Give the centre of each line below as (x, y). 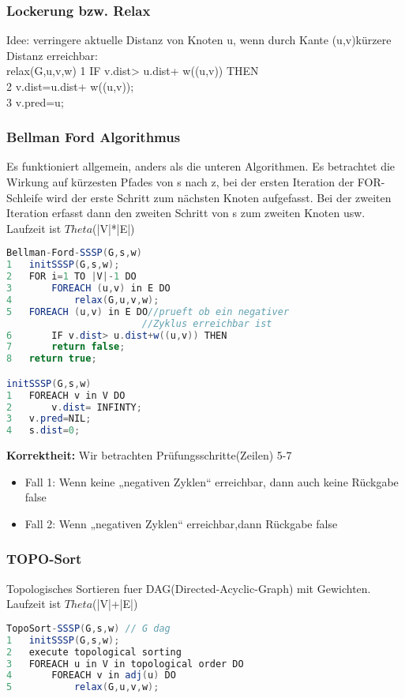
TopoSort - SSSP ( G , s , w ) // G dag (88, 628)
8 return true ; (52, 359)
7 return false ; (66, 347)
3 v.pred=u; (35, 101)
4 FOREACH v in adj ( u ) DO (91, 675)
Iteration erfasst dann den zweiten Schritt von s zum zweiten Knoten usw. (186, 213)
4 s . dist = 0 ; (43, 431)
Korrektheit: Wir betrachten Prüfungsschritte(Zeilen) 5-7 (149, 455)
